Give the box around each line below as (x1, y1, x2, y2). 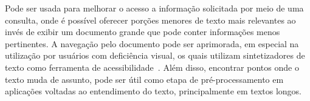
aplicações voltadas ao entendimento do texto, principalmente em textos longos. (5, 85, 301, 97)
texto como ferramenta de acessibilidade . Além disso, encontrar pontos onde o (5, 60, 299, 73)
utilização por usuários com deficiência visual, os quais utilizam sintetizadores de (5, 49, 305, 62)
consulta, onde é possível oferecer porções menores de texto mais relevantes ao (5, 13, 296, 26)
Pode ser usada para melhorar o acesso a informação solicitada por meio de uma (5, 2, 304, 14)
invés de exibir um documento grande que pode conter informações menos (5, 25, 280, 38)
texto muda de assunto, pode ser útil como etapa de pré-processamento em (5, 73, 284, 85)
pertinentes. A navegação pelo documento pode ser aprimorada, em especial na (5, 37, 299, 50)
